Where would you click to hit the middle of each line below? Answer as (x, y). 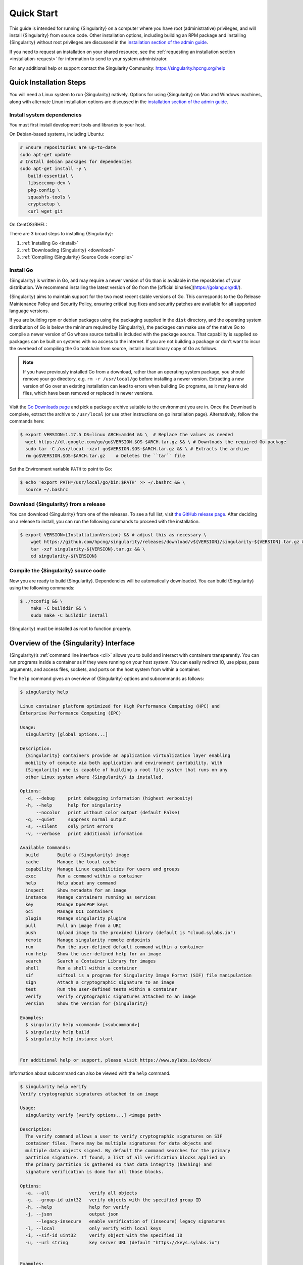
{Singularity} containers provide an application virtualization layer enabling (128, 756)
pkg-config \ (44, 190)
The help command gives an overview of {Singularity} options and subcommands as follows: (107, 679)
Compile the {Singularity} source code (58, 571)
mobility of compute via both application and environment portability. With (124, 763)
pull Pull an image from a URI (73, 925)
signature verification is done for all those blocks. (95, 1172)
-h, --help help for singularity (73, 805)
